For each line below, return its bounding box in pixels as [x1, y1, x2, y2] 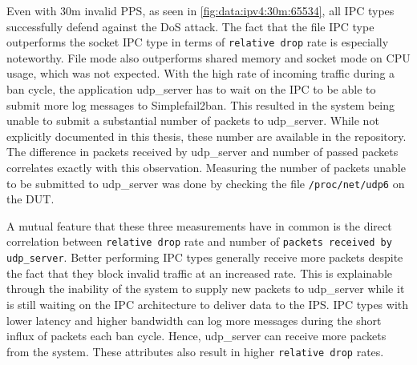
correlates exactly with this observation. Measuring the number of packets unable [6, 159, 406, 175]
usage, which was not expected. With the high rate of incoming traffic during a [6, 65, 395, 82]
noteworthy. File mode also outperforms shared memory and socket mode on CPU [6, 49, 411, 66]
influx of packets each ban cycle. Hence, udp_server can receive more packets [6, 327, 387, 344]
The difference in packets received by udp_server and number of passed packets [6, 143, 399, 160]
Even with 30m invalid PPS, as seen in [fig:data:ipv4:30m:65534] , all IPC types [6, 2, 395, 18]
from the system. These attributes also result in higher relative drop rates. [6, 343, 384, 359]
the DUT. [6, 191, 55, 207]
